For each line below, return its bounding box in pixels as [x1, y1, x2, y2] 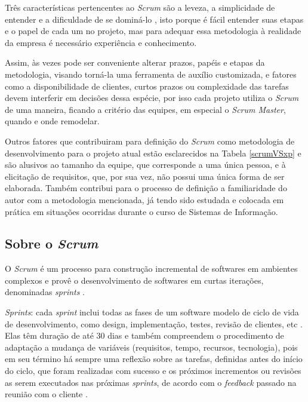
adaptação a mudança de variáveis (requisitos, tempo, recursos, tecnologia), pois [5, 340, 298, 353]
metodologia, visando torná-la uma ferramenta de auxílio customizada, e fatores [5, 67, 297, 80]
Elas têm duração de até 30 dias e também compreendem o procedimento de [5, 329, 284, 342]
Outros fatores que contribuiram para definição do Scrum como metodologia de [5, 134, 295, 147]
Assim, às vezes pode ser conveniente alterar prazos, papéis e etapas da [5, 56, 265, 69]
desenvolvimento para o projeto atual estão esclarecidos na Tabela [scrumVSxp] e [5, 146, 301, 159]
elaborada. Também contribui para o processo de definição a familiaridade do [5, 182, 287, 194]
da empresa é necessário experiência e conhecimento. [5, 36, 197, 48]
